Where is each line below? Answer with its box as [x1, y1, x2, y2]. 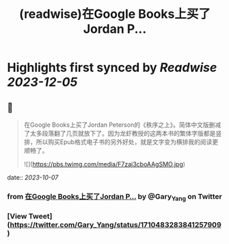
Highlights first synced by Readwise [7, 60, 217, 75]
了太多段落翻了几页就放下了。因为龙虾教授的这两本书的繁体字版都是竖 [23, 130, 222, 137]
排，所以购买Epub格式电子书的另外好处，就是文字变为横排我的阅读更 [23, 138, 219, 146]
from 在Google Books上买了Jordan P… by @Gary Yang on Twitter [7, 191, 222, 203]
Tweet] [28, 212, 53, 221]
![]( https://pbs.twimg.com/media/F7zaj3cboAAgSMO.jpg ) [23, 160, 186, 168]
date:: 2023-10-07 [7, 173, 59, 182]
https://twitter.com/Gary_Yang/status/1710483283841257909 [10, 220, 222, 230]
